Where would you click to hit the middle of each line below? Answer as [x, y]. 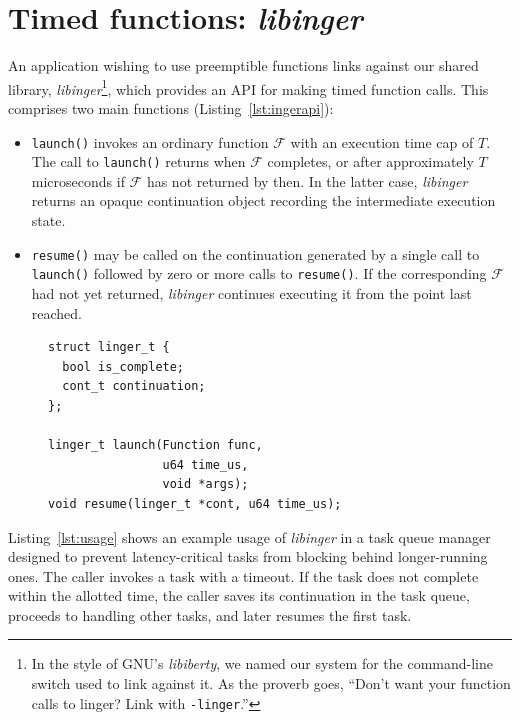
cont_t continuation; [134, 386]
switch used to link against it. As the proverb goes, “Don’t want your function [271, 683]
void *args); [205, 484]
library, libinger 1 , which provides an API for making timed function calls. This [248, 87]
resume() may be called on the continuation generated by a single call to [255, 253]
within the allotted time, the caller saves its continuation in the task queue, [239, 595]
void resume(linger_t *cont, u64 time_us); [195, 503]
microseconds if [78, 180]
